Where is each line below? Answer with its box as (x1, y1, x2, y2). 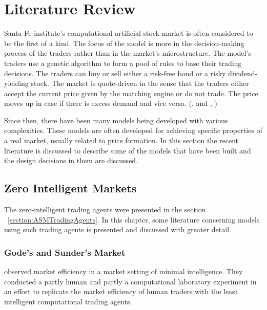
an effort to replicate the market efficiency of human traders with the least (4, 286, 238, 297)
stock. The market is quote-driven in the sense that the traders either (31, 78, 249, 88)
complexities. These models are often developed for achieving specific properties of (4, 125, 262, 136)
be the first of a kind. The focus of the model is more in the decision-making (4, 37, 244, 48)
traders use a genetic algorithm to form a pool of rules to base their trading (4, 57, 242, 68)
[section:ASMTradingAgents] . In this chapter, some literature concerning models (8, 214, 260, 225)
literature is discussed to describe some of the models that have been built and (4, 145, 251, 156)
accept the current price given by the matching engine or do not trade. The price (4, 87, 258, 98)
